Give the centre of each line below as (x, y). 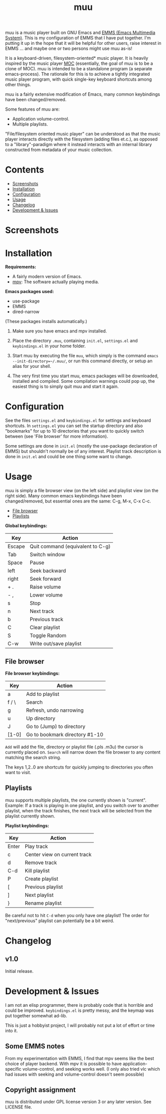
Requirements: (21, 267)
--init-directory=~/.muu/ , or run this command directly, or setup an (82, 361)
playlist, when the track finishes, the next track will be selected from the (79, 810)
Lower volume (46, 595)
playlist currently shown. (30, 816)
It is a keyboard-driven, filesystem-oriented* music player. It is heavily (77, 58)
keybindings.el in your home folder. (49, 346)
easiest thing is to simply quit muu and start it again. (65, 387)
